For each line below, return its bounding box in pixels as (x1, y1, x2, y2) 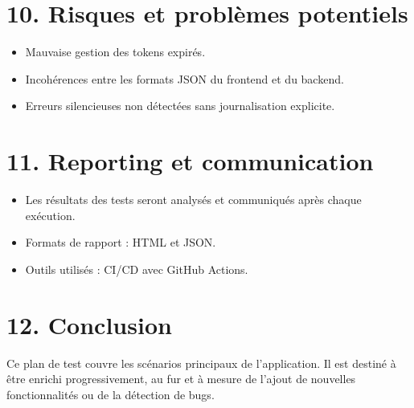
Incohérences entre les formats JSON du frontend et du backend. (25, 70, 344, 87)
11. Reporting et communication (6, 145, 374, 177)
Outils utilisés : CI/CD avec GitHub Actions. (25, 260, 248, 277)
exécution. (25, 206, 76, 223)
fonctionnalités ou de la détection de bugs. (6, 386, 215, 402)
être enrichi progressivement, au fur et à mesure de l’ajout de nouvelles (6, 370, 356, 387)
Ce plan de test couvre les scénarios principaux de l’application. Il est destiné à (6, 354, 396, 371)
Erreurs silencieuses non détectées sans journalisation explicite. (25, 97, 335, 114)
